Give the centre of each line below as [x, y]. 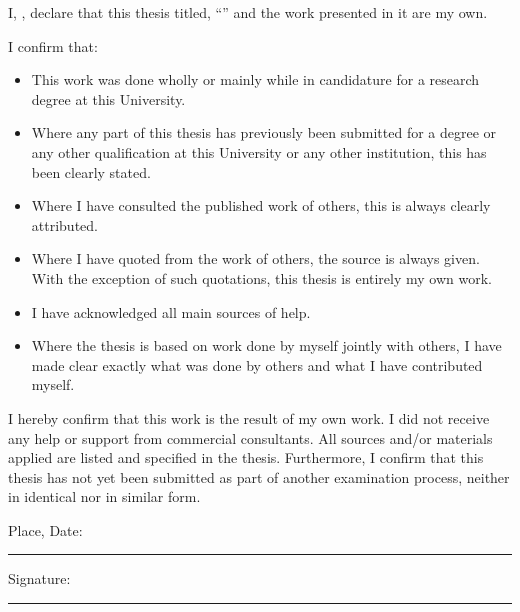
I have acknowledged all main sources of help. [171, 311]
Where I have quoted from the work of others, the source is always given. [255, 258]
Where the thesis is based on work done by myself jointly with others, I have [266, 345]
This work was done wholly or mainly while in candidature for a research [255, 79]
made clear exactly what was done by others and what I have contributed [257, 364]
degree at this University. [108, 98]
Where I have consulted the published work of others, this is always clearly [261, 205]
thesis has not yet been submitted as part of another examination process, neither [259, 476]
